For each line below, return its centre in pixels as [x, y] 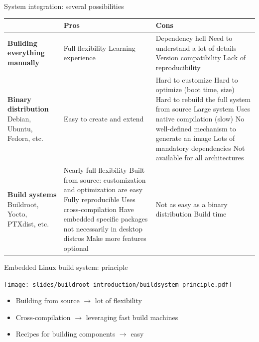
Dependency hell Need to [194, 38]
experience [79, 57]
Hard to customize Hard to [197, 79]
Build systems [32, 194]
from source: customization [105, 179]
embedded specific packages [106, 219]
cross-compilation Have [99, 209]
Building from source [48, 300]
